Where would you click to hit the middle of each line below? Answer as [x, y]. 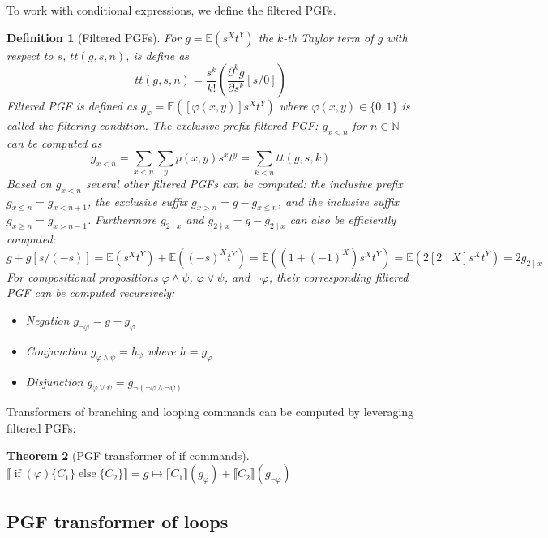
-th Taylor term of [328, 37]
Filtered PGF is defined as [72, 106]
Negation [47, 319]
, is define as [158, 55]
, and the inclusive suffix [338, 201]
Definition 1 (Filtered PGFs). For [94, 37]
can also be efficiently [343, 220]
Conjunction [56, 350]
